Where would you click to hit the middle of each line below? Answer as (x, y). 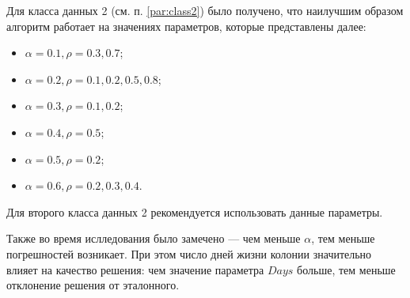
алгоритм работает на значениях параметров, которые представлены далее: (186, 26)
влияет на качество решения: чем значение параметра (135, 269)
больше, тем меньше (346, 269)
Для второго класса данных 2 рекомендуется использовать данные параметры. (195, 211)
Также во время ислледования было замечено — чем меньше (154, 238)
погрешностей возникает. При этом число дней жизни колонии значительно (189, 253)
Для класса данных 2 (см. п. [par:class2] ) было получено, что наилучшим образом (205, 10)
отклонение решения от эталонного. (93, 285)
